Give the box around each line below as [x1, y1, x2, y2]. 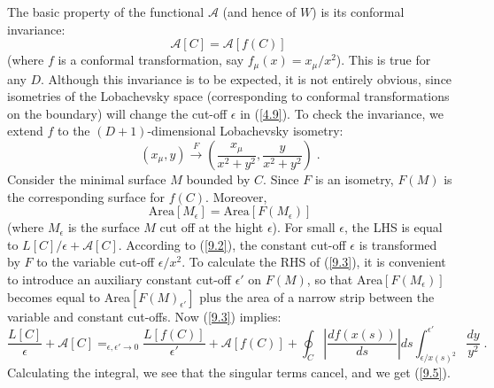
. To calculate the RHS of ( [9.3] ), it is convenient [181, 252, 446, 271]
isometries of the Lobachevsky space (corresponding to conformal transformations [7, 87, 450, 105]
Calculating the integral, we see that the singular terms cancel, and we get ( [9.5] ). [7, 362, 451, 381]
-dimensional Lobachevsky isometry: [147, 121, 343, 140]
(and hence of [222, 3, 297, 20]
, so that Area [306, 269, 383, 288]
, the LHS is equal [344, 218, 443, 237]
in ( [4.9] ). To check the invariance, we [240, 104, 444, 122]
